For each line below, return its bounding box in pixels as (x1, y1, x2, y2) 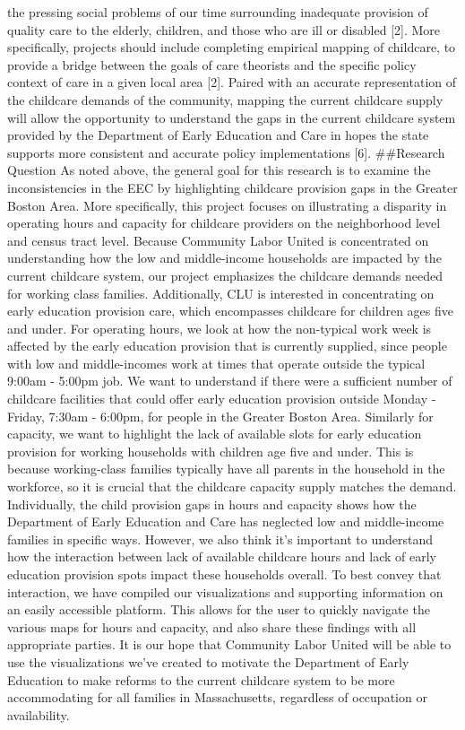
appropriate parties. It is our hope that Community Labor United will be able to (7, 635, 452, 654)
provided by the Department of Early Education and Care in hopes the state (7, 126, 429, 144)
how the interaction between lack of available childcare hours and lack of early (7, 547, 436, 566)
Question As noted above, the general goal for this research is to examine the (7, 161, 431, 179)
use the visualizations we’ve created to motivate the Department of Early (7, 652, 409, 671)
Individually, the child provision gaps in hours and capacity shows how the (7, 494, 417, 513)
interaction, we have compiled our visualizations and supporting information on (7, 582, 443, 601)
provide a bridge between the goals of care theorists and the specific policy (7, 55, 417, 74)
